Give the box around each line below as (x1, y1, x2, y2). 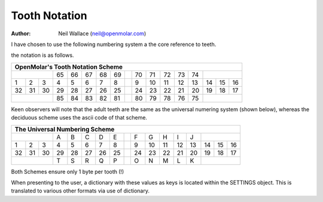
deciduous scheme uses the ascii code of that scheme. (11, 114, 148, 121)
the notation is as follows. (11, 51, 74, 59)
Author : (11, 30, 31, 37)
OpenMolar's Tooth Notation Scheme (14, 63, 123, 71)
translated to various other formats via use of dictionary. (11, 187, 150, 194)
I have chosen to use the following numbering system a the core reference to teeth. (11, 41, 217, 48)
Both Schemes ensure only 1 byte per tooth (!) (11, 168, 124, 175)
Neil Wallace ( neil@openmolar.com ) (58, 30, 147, 37)
